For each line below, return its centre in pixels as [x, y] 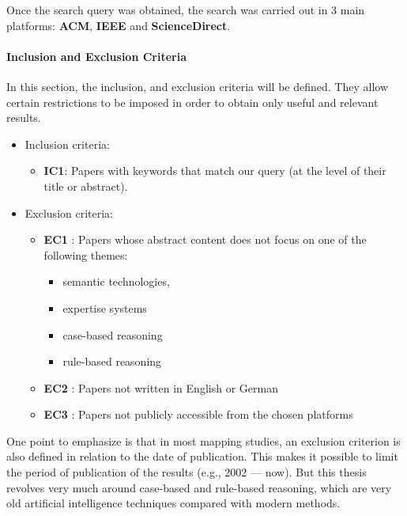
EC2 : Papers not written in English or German [161, 387]
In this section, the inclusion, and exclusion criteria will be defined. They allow [198, 86]
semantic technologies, [116, 281]
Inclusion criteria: [67, 144]
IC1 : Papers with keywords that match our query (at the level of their [215, 171]
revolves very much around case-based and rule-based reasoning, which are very [199, 487]
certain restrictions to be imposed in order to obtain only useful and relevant [192, 102]
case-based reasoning [113, 334]
